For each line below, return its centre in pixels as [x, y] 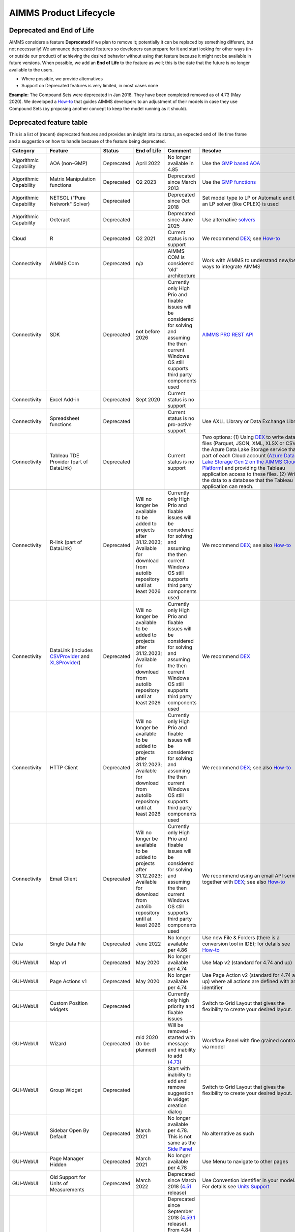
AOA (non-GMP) [69, 164]
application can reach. [228, 486]
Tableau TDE [65, 456]
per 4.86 [177, 950]
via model [213, 1047]
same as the [182, 1143]
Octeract [60, 220]
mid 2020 [147, 1037]
